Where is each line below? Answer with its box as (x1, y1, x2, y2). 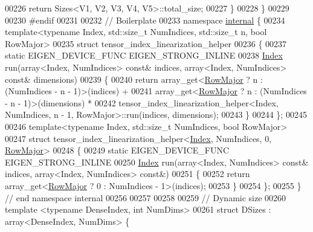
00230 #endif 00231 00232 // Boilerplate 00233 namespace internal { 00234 (5, 13, 285, 26)
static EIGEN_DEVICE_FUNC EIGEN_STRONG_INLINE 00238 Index (5, 49, 283, 62)
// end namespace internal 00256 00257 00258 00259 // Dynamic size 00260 (5, 191, 286, 204)
